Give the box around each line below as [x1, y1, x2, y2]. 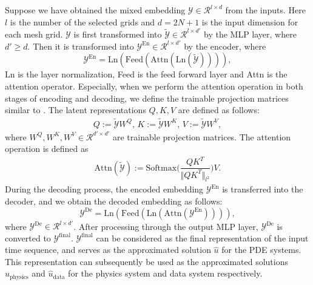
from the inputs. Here [225, 4, 306, 16]
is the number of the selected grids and [10, 15, 155, 28]
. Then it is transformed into [27, 39, 134, 52]
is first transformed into [73, 27, 162, 40]
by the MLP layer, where [204, 27, 297, 40]
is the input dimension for [201, 15, 298, 28]
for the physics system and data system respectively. [68, 267, 263, 280]
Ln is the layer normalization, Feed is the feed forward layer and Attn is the [5, 68, 288, 80]
